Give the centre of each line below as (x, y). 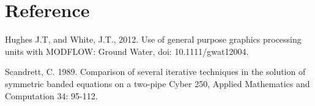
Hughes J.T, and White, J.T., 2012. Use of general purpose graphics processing (153, 39)
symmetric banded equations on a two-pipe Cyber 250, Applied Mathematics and (157, 83)
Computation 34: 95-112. (51, 95)
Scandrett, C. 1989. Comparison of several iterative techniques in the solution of (155, 72)
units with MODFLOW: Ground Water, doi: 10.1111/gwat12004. (127, 51)
